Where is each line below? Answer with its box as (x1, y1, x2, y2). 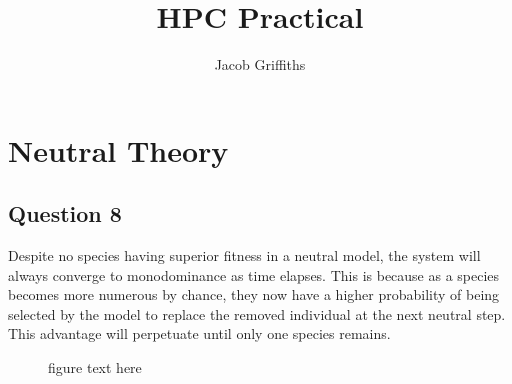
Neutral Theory (8, 129, 229, 170)
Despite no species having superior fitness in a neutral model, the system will (8, 245, 481, 266)
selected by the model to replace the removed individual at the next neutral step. (8, 303, 506, 324)
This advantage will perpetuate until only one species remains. (8, 323, 391, 344)
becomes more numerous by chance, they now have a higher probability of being (8, 284, 500, 305)
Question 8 (8, 198, 122, 229)
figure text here (48, 357, 142, 378)
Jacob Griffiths (214, 54, 306, 75)
